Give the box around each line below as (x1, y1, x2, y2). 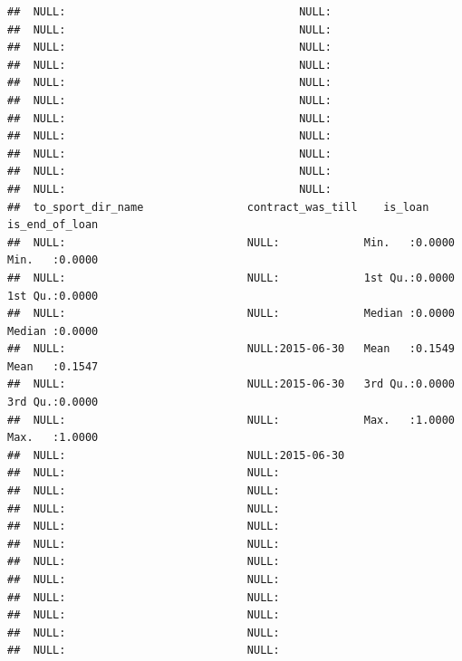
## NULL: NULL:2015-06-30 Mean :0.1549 (7, 342, 455, 356)
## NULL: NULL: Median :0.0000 (7, 307, 455, 321)
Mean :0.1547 (7, 359, 99, 373)
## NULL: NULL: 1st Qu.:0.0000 (7, 271, 455, 284)
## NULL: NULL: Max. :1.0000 (7, 413, 455, 426)
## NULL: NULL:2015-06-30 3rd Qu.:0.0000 (7, 378, 455, 391)
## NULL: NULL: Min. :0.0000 (7, 235, 455, 249)
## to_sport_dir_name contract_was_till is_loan (7, 200, 429, 214)
